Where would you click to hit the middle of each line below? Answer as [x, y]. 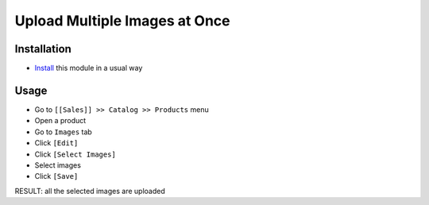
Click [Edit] [56, 143]
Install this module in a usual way [89, 68]
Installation [43, 49]
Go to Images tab [64, 132]
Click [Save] [56, 176]
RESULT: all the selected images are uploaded [90, 191]
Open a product [60, 121]
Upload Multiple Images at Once [122, 21]
